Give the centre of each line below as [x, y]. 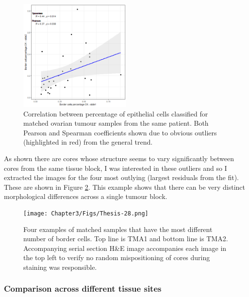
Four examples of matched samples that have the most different [118, 229]
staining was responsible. [60, 267]
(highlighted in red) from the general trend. [88, 142]
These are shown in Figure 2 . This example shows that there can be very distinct [124, 187]
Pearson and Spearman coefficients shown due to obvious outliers [120, 132]
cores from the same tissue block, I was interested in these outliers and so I [116, 168]
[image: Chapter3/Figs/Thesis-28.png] [86, 213]
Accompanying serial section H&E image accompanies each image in [125, 248]
